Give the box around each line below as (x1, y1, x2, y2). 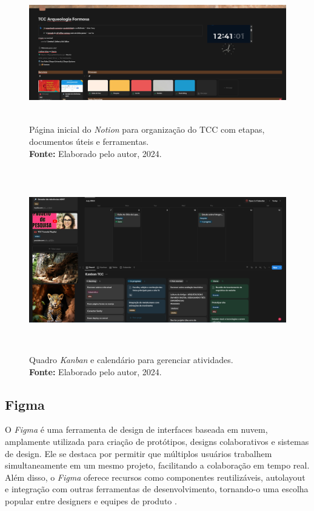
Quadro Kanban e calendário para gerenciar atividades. (29, 353, 233, 366)
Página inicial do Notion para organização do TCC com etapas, (29, 123, 265, 136)
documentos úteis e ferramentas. (29, 135, 149, 147)
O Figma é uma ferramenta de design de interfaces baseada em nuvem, (5, 423, 268, 436)
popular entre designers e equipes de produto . (5, 495, 177, 507)
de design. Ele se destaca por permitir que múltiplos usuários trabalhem (5, 447, 272, 459)
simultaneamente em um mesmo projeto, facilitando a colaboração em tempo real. (5, 459, 310, 472)
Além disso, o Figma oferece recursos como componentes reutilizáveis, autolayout (5, 470, 306, 483)
